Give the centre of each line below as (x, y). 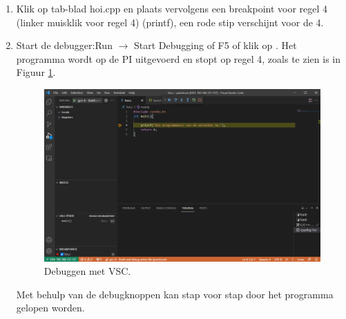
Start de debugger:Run (64, 45)
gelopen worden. (50, 308)
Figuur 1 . (36, 72)
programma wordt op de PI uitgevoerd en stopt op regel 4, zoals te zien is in (178, 58)
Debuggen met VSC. (87, 271)
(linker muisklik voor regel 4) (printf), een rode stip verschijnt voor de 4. (170, 22)
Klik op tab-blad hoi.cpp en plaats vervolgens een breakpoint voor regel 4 (172, 8)
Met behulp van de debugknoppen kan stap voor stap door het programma (175, 294)
